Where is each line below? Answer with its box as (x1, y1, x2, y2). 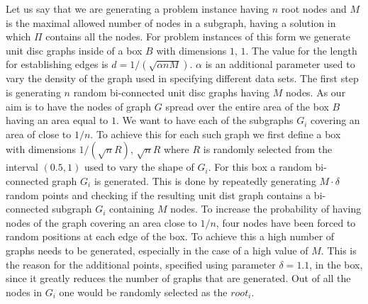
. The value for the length (245, 43, 357, 57)
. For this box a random (208, 159, 312, 174)
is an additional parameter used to (205, 57, 355, 72)
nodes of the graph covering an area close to (6, 215, 197, 230)
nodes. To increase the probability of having (170, 201, 362, 216)
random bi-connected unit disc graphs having (73, 84, 270, 99)
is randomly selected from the (203, 142, 333, 157)
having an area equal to (6, 113, 108, 128)
